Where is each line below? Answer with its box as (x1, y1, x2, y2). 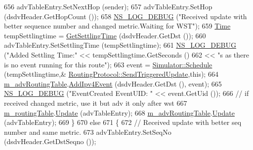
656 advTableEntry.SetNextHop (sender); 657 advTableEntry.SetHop (4, 1, 212, 11)
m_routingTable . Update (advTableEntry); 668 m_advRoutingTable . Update (4, 107, 235, 118)
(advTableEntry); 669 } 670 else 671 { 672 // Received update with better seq (4, 117, 242, 127)
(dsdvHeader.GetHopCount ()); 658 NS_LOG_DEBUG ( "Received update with (4, 11, 247, 21)
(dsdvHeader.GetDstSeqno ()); (4, 136, 96, 147)
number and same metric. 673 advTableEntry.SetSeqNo (4, 126, 171, 137)
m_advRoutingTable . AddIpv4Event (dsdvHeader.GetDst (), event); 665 (4, 78, 222, 89)
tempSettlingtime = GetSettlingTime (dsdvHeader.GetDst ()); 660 (4, 30, 206, 40)
